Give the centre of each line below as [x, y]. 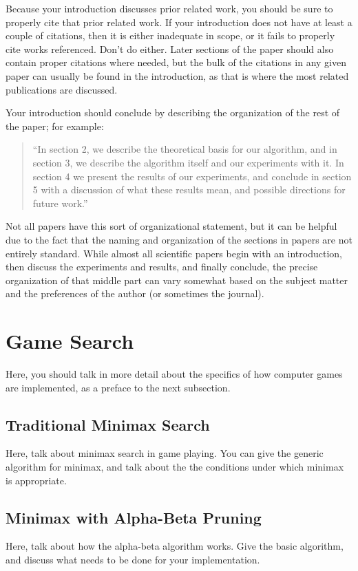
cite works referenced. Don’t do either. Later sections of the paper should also [170, 49]
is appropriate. [36, 480]
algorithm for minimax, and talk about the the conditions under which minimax [175, 466]
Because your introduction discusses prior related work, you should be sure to [169, 8]
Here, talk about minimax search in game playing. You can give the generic [165, 453]
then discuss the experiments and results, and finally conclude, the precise [162, 267]
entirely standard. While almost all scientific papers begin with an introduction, [174, 253]
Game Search [70, 341]
